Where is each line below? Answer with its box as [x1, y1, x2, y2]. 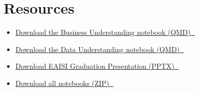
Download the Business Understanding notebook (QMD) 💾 [15, 27, 195, 37]
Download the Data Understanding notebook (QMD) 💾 [15, 43, 184, 54]
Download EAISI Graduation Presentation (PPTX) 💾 [15, 61, 179, 71]
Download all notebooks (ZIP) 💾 [15, 77, 113, 88]
